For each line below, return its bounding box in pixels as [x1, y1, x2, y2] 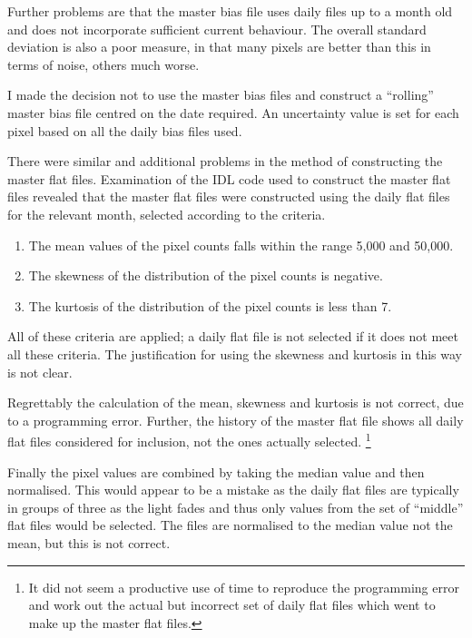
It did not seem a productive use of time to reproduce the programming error [28, 577, 459, 596]
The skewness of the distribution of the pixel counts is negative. [28, 266, 383, 285]
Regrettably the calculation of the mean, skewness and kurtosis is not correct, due [7, 393, 464, 412]
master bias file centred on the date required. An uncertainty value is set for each [7, 103, 459, 122]
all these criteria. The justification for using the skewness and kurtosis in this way [7, 344, 462, 363]
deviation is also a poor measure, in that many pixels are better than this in [7, 37, 431, 56]
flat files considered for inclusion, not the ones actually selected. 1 [7, 429, 371, 450]
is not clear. [7, 362, 73, 381]
